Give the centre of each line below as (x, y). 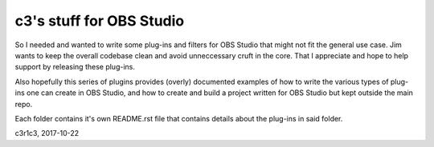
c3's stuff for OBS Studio (100, 21)
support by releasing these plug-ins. (75, 67)
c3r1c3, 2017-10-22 (47, 133)
